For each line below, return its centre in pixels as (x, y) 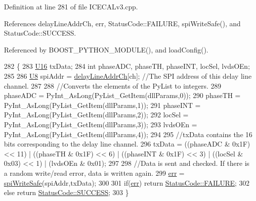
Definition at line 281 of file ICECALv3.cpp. (71, 6)
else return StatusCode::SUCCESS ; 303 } (66, 192)
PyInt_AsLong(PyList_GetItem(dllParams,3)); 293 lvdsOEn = (101, 124)
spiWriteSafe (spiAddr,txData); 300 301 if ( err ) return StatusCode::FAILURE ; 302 (127, 182)
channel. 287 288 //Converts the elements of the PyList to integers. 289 (113, 85)
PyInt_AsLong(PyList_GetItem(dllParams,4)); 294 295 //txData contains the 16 (128, 134)
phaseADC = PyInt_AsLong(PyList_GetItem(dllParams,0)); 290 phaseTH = (122, 95)
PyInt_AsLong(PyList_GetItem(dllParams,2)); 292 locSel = (96, 115)
